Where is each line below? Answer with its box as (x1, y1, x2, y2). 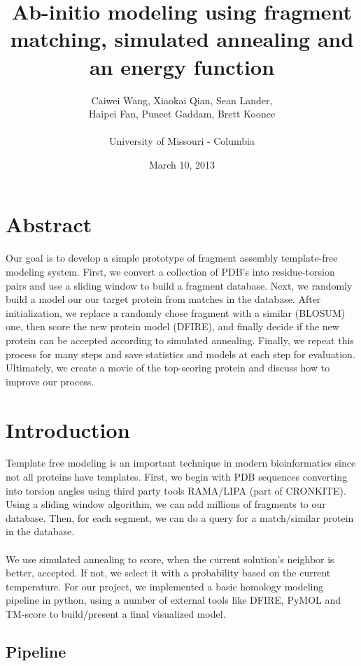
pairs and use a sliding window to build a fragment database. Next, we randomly (6, 278, 353, 292)
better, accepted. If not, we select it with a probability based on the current (6, 565, 331, 580)
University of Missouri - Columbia (109, 134, 255, 148)
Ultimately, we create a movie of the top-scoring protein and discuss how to (6, 360, 330, 375)
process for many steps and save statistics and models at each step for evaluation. (6, 346, 355, 361)
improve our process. (6, 374, 94, 388)
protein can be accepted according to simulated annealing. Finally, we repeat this (6, 332, 354, 347)
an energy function (89, 52, 275, 80)
